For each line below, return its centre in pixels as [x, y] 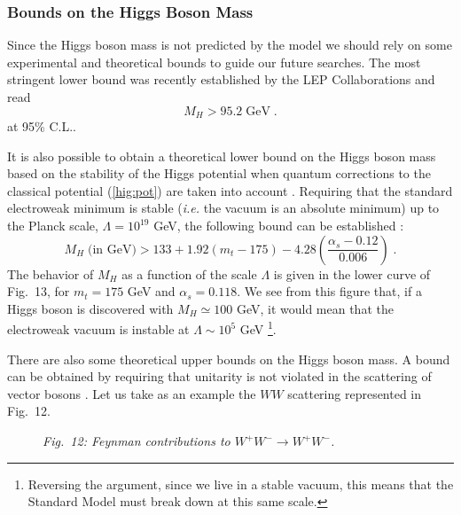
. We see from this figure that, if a [329, 291]
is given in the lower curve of [352, 273]
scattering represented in [355, 393]
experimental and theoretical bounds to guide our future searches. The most [214, 62]
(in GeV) [112, 250]
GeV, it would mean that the [315, 308]
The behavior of [51, 273]
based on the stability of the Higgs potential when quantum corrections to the [219, 173]
